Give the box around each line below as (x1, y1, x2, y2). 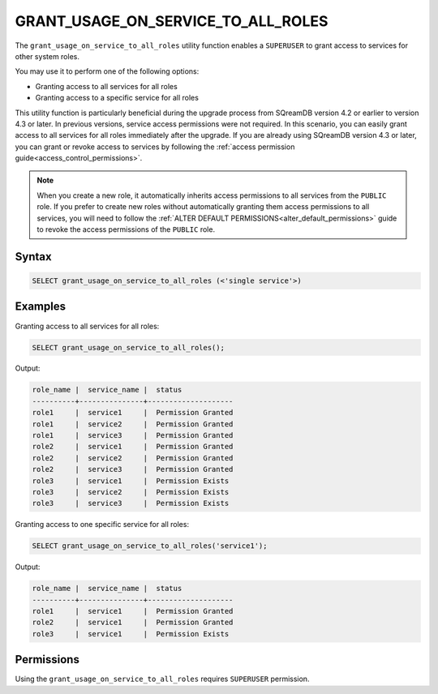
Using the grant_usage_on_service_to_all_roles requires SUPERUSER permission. (15, 674, 310, 684)
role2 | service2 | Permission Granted (32, 453, 234, 462)
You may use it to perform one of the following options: (15, 66, 200, 76)
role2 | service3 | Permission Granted (32, 465, 234, 474)
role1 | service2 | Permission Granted (32, 419, 234, 429)
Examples (15, 300, 67, 314)
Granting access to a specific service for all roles (35, 93, 199, 103)
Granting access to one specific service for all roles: (15, 520, 190, 529)
